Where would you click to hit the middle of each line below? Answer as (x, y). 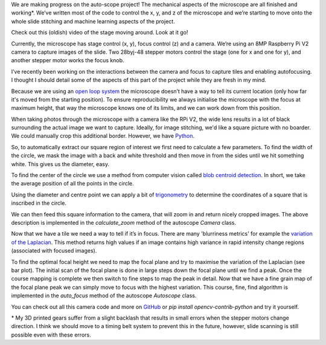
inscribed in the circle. (39, 203)
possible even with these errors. (51, 335)
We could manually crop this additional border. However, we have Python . (103, 136)
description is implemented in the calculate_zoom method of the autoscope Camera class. (124, 222)
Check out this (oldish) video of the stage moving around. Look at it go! (100, 33)
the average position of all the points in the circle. (72, 184)
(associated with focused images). (54, 251)
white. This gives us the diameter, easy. (60, 164)
